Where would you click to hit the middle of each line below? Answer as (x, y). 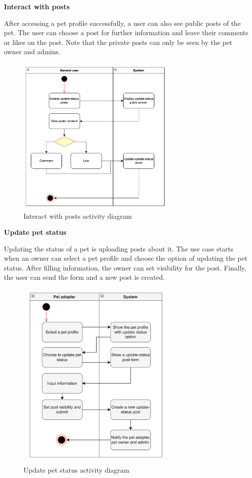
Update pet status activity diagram (76, 470)
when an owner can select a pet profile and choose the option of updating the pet (126, 258)
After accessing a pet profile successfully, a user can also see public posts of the (122, 23)
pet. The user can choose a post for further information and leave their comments (126, 32)
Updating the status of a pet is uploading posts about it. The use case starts (119, 248)
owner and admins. (32, 52)
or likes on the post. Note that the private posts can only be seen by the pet (118, 42)
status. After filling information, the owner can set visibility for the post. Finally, (125, 267)
